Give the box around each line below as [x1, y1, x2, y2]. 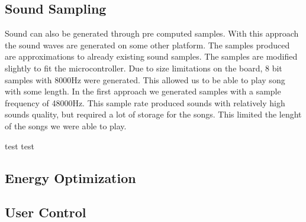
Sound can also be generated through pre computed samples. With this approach [5, 27, 299, 40]
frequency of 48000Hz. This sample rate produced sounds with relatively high [5, 96, 285, 109]
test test [5, 139, 34, 152]
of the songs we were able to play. [5, 119, 127, 132]
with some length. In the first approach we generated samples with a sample [5, 85, 281, 97]
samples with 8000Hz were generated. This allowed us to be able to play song [5, 73, 285, 86]
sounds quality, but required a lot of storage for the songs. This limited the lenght [5, 108, 302, 120]
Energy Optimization [5, 168, 136, 187]
